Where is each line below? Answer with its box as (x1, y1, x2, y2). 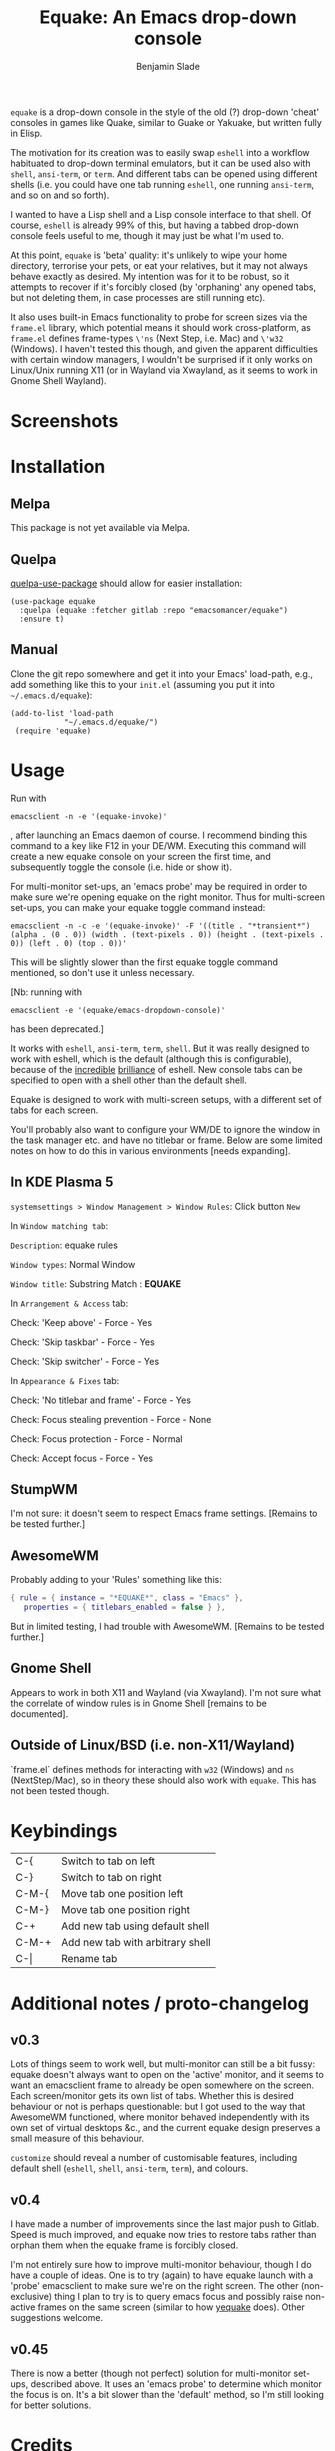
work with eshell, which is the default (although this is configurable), (10, 1052, 292, 1065)
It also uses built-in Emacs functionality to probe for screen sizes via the (10, 311, 308, 323)
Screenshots (10, 410, 119, 433)
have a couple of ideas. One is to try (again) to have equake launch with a (10, 2269, 313, 2281)
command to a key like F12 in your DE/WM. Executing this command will (10, 839, 307, 851)
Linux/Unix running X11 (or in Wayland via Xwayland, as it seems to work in (10, 364, 318, 376)
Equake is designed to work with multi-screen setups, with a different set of (10, 1093, 322, 1105)
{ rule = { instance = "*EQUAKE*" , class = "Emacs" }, (10, 1593, 244, 1603)
